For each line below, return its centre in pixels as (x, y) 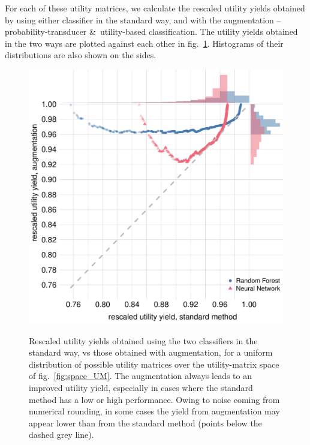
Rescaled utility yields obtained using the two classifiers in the (143, 340)
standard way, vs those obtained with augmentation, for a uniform (151, 352)
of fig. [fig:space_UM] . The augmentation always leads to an (141, 376)
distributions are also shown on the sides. (81, 55)
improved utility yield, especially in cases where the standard (141, 387)
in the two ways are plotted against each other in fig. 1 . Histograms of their (144, 43)
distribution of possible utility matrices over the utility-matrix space (154, 364)
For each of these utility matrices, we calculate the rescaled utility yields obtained (155, 8)
